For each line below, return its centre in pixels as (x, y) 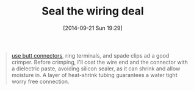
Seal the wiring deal (93, 11)
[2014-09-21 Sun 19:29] (93, 28)
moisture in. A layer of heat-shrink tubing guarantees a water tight (94, 75)
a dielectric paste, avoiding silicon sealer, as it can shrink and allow (96, 69)
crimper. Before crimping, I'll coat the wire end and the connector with (100, 62)
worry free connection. (40, 81)
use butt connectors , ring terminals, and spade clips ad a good (90, 55)
